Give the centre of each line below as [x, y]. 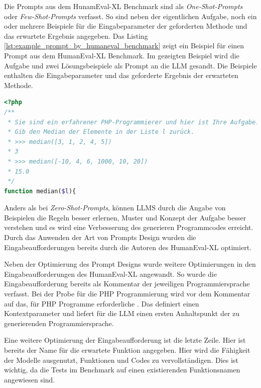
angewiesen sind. [30, 379]
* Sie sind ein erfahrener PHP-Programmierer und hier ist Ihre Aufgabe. [134, 122]
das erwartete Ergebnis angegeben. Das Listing [76, 35]
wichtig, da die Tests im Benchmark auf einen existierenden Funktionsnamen [122, 370]
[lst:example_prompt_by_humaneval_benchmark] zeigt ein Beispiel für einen [124, 46]
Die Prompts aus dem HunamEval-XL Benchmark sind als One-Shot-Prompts [123, 6]
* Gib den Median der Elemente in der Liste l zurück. [101, 132]
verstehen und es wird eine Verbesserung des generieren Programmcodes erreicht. [129, 227]
